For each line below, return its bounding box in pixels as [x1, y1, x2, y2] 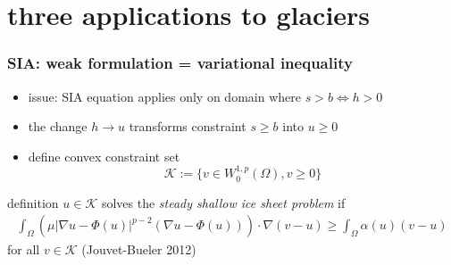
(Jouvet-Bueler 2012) [81, 240, 196, 259]
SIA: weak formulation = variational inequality [7, 52, 353, 74]
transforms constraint [129, 117, 246, 136]
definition [7, 193, 59, 211]
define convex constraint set [28, 146, 180, 165]
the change [28, 117, 88, 136]
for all [7, 240, 40, 259]
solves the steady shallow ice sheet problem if [101, 193, 346, 211]
